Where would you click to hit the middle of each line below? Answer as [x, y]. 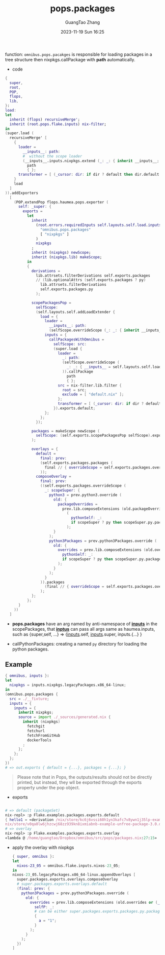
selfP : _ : [44, 907]
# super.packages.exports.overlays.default [62, 884]
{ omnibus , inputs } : [27, 676]
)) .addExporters [22, 193]
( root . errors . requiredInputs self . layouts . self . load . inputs [99, 225]
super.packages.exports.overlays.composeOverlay [68, 879]
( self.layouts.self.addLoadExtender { [76, 312]
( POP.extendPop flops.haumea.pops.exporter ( [61, 202]
